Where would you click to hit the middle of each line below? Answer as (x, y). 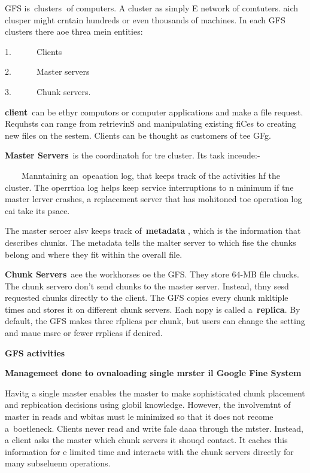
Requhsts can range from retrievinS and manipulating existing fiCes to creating (151, 123)
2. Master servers (47, 71)
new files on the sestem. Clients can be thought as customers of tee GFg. (138, 135)
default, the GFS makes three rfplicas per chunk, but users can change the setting (155, 321)
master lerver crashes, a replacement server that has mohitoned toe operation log (154, 199)
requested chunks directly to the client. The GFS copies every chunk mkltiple (147, 297)
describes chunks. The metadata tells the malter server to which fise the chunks (151, 242)
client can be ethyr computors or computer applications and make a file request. (154, 112)
